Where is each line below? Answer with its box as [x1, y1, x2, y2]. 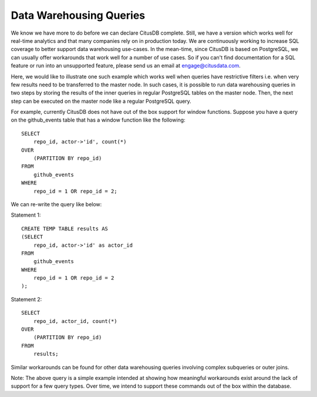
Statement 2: [11, 295, 42, 302]
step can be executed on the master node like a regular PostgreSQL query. [11, 97, 192, 105]
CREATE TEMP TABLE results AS [21, 225, 109, 232]
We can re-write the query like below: [11, 200, 102, 208]
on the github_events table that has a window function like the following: [11, 116, 186, 123]
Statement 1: [11, 211, 41, 218]
